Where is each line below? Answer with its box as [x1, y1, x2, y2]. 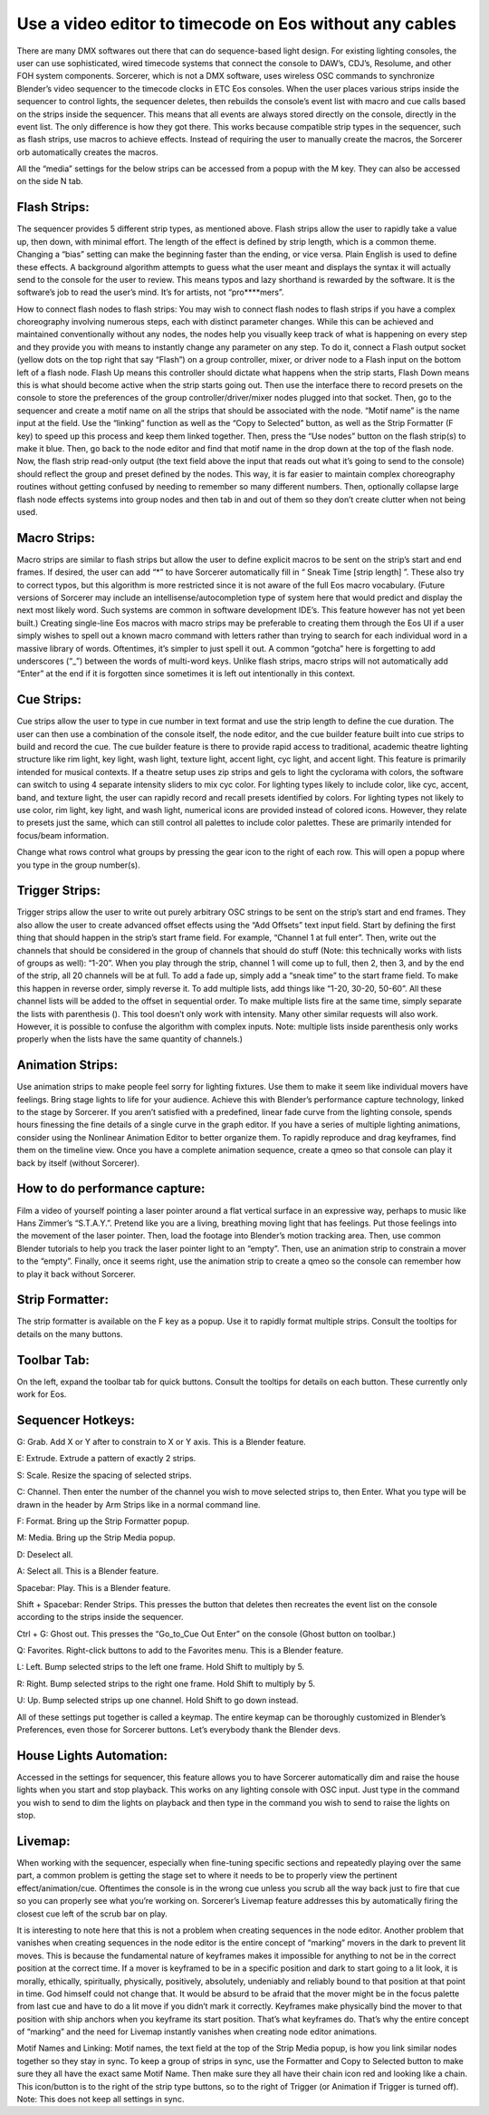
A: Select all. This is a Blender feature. [16, 1566, 158, 1577]
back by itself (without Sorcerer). [16, 1157, 140, 1169]
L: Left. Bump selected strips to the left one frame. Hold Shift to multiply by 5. [16, 1662, 305, 1673]
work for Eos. [16, 1389, 67, 1400]
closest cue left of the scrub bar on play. [16, 1908, 168, 1919]
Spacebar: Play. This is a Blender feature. [16, 1582, 171, 1593]
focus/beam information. [16, 830, 109, 840]
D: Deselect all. [16, 1548, 73, 1559]
